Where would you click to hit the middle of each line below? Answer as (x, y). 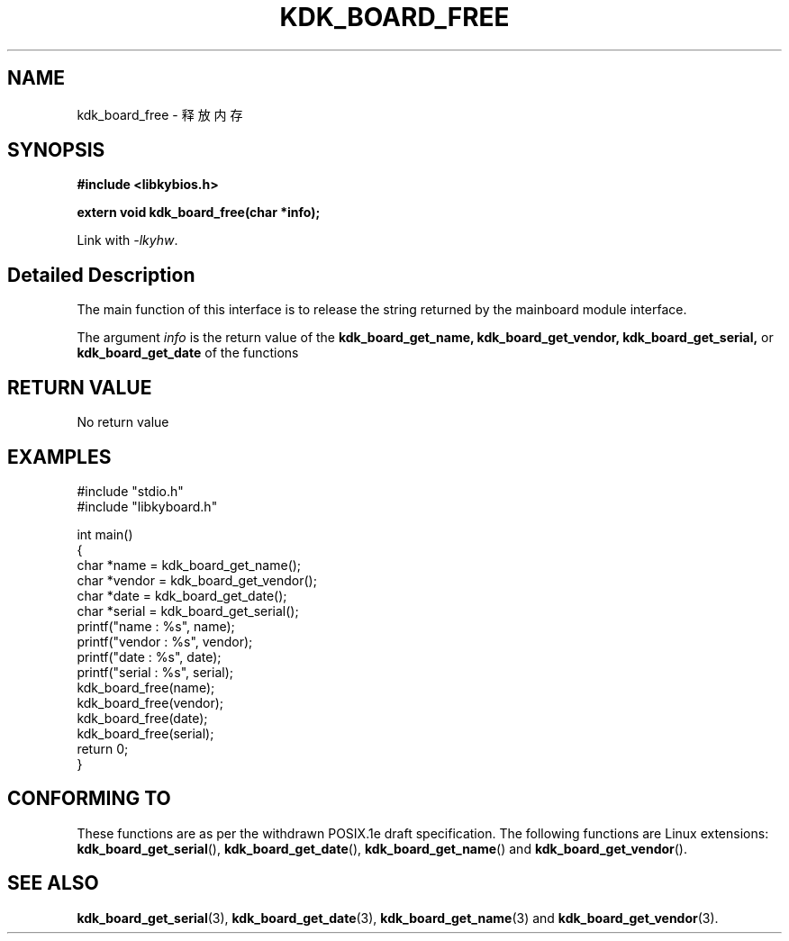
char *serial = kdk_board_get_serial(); (188, 611)
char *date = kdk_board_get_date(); (182, 595)
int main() (105, 534)
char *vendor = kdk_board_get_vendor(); (197, 580)
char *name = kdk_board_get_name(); (189, 565)
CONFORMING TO (89, 799)
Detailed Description (101, 275)
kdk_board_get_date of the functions (188, 353)
